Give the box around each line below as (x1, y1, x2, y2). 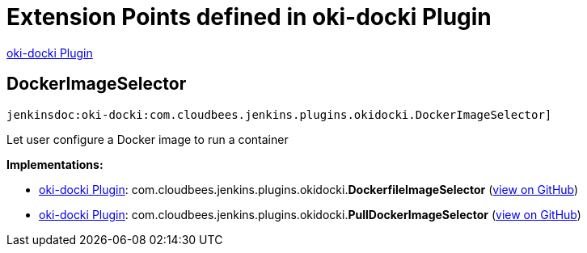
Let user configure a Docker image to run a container (6, 132, 289, 146)
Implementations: (6, 157, 103, 171)
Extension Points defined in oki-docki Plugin (6, 3, 492, 31)
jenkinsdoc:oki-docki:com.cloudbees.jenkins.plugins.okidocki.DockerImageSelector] (6, 108, 552, 121)
